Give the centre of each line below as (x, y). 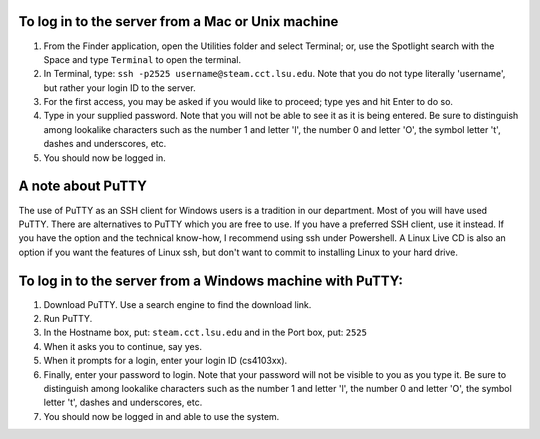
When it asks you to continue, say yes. (122, 346)
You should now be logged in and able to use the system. (161, 416)
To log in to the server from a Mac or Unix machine (178, 21)
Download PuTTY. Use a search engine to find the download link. (177, 304)
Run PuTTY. (68, 319)
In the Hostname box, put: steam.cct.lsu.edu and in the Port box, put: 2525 (205, 332)
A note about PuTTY (82, 186)
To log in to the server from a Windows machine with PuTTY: (211, 280)
